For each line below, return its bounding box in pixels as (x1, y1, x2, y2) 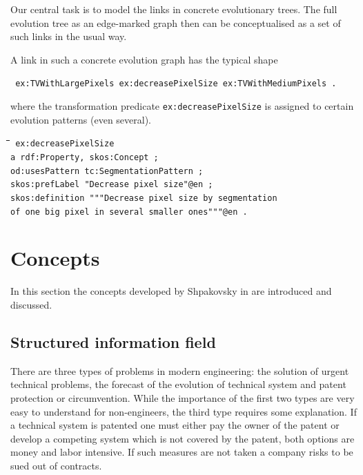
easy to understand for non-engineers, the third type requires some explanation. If (10, 404, 357, 418)
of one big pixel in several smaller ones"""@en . (10, 206, 248, 217)
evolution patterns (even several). (10, 112, 152, 126)
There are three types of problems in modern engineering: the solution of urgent (10, 363, 349, 378)
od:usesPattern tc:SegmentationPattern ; (10, 166, 204, 176)
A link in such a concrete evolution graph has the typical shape (10, 52, 278, 66)
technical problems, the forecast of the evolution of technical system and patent (10, 377, 346, 391)
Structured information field (10, 331, 216, 352)
